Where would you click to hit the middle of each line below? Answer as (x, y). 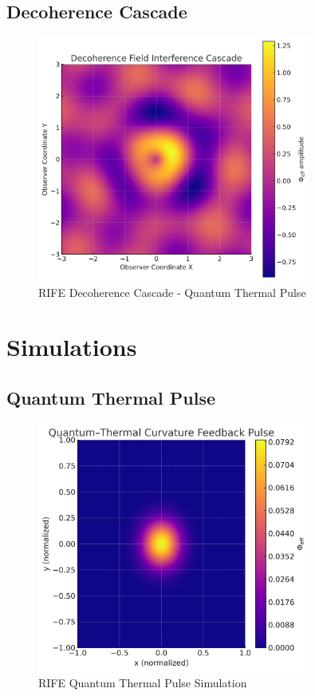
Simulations (72, 347)
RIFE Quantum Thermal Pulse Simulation (143, 682)
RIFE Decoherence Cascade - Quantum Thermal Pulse (172, 292)
